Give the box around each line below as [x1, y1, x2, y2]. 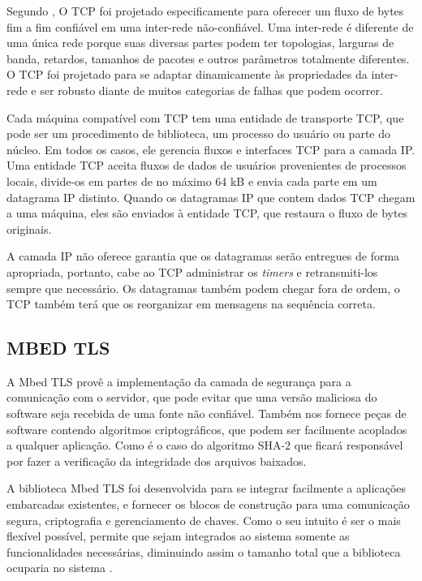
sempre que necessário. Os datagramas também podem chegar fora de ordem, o [6, 279, 400, 296]
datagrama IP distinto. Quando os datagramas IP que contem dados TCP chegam [6, 188, 416, 205]
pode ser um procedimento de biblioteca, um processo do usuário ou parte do [6, 125, 391, 142]
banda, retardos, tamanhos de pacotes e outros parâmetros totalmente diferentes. [6, 49, 410, 67]
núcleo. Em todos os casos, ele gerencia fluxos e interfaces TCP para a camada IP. [6, 140, 416, 157]
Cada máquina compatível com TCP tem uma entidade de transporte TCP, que [6, 109, 404, 126]
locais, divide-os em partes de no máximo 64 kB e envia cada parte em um [6, 172, 377, 189]
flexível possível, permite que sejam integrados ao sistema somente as [6, 527, 350, 544]
